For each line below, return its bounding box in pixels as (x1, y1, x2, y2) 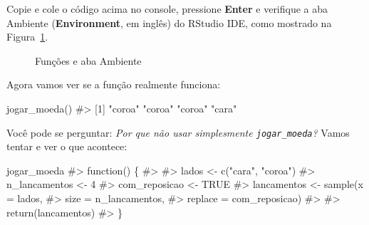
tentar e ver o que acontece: (6, 139, 128, 154)
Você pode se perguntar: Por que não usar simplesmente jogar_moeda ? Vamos (6, 125, 350, 140)
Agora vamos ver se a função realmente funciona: (6, 77, 221, 92)
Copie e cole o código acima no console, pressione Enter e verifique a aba (6, 1, 328, 16)
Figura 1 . (6, 29, 48, 44)
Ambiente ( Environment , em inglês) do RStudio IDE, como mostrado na (6, 15, 332, 30)
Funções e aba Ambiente (35, 53, 142, 68)
